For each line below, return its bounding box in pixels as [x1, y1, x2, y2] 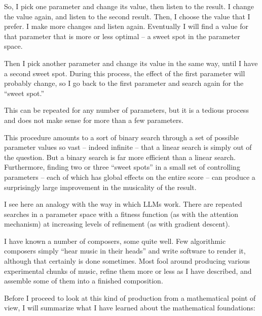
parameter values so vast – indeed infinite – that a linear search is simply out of [4, 142, 252, 152]
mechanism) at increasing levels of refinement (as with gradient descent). [4, 218, 230, 229]
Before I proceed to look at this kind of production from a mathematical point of [4, 292, 256, 303]
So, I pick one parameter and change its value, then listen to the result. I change [4, 1, 254, 11]
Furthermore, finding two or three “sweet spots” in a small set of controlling [4, 162, 240, 172]
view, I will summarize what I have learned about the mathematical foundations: [4, 302, 255, 313]
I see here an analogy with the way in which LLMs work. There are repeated [4, 199, 242, 209]
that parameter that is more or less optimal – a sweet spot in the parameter [4, 30, 240, 41]
